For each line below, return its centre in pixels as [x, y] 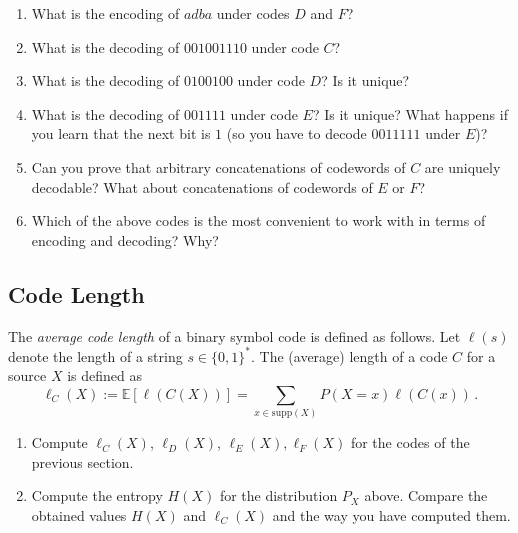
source [27, 375]
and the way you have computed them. [391, 514]
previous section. [82, 461]
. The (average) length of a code [349, 355]
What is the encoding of [105, 13]
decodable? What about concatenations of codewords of [202, 186]
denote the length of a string [95, 355]
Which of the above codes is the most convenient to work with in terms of [258, 220]
